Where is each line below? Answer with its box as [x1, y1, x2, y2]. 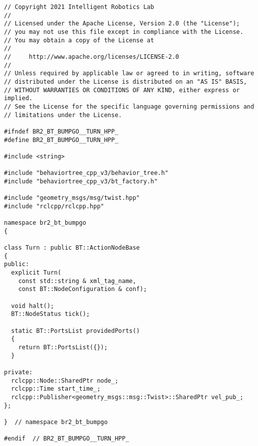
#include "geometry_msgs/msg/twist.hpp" [4, 194, 140, 202]
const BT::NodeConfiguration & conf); [18, 286, 147, 293]
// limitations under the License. [4, 111, 122, 119]
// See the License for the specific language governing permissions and [4, 103, 255, 110]
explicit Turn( [11, 269, 61, 276]
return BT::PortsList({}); [18, 343, 108, 351]
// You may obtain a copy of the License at [4, 36, 154, 44]
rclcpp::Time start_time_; [11, 385, 101, 393]
